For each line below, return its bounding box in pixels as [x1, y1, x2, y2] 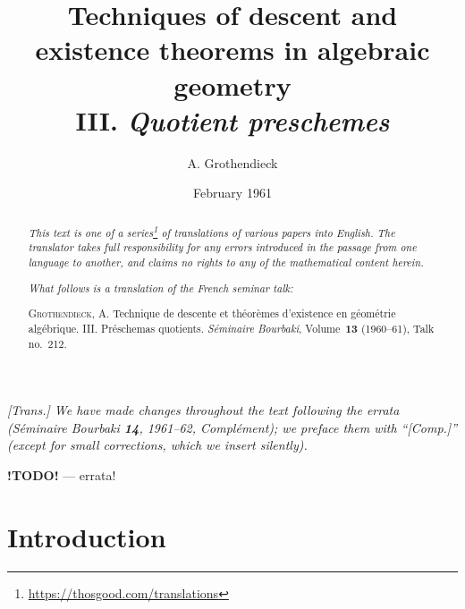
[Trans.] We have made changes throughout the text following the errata [7, 401, 400, 419]
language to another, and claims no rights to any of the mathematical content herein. [28, 254, 424, 269]
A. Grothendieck [187, 153, 278, 172]
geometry [173, 66, 292, 103]
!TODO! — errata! [7, 465, 116, 484]
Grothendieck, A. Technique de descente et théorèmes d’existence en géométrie [28, 306, 396, 321]
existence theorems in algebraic [35, 31, 430, 68]
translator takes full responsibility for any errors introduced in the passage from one [28, 240, 417, 255]
